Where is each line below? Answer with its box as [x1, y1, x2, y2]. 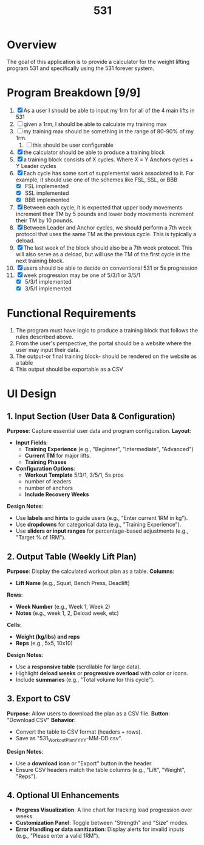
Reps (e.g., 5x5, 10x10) [15, 639, 73, 647]
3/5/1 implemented [24, 285, 72, 292]
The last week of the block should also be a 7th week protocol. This [23, 244, 193, 251]
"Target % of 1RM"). [15, 534, 66, 541]
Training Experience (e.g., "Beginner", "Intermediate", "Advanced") [24, 446, 194, 453]
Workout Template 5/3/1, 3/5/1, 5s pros [24, 471, 124, 479]
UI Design [7, 387, 57, 401]
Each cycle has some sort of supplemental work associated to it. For [23, 169, 195, 177]
